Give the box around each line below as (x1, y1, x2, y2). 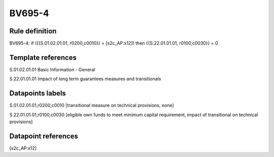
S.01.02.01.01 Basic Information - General (9, 66, 95, 73)
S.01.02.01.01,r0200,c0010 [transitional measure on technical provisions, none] (9, 102, 175, 109)
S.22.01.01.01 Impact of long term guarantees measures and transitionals (9, 76, 161, 82)
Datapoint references (9, 132, 79, 140)
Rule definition (9, 27, 57, 35)
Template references (9, 53, 77, 62)
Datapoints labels (9, 89, 66, 98)
